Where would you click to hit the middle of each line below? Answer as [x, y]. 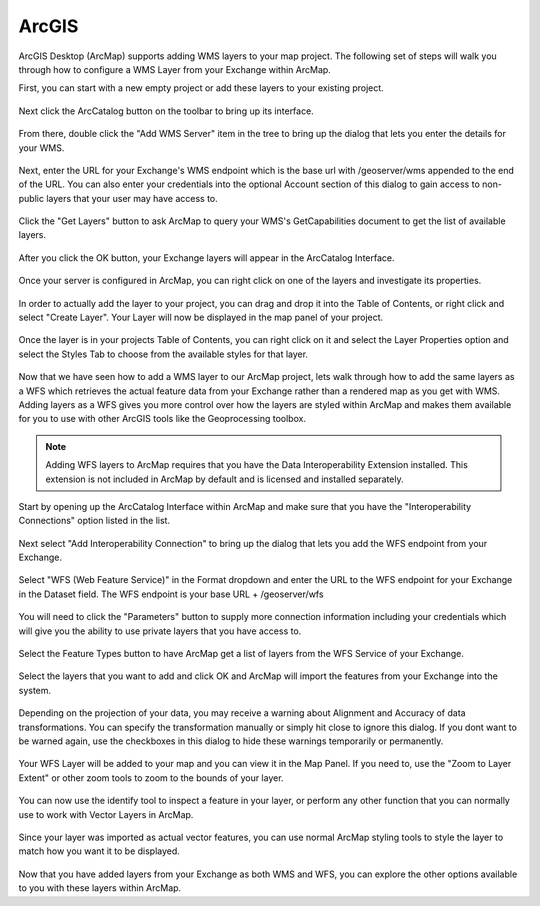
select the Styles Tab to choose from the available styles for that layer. [163, 354]
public [31, 198]
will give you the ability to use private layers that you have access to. [160, 631]
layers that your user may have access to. [132, 198]
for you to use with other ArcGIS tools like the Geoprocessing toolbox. [162, 419]
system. [35, 690]
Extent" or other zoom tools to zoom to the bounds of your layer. [151, 777]
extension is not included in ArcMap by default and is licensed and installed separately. [224, 479]
